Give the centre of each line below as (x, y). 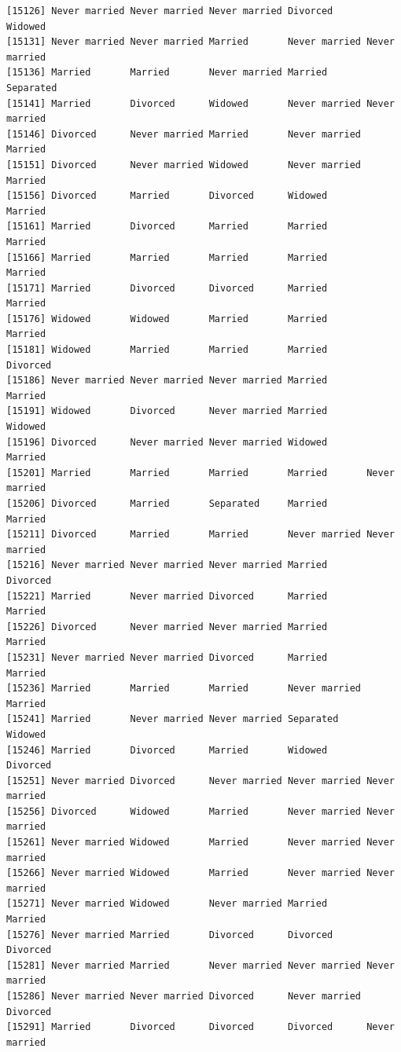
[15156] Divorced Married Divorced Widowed (167, 196)
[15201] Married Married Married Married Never (200, 473)
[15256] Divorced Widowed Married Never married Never (200, 811)
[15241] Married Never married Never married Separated (173, 719)
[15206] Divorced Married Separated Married (167, 504)
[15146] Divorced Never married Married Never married (184, 134)
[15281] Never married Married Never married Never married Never (200, 965)
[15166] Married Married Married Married (167, 257)
